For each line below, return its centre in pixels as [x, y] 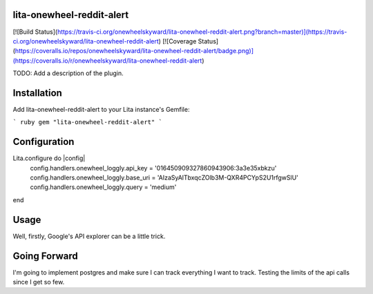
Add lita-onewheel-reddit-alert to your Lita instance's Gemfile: [101, 109]
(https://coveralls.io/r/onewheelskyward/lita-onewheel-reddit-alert [107, 60]
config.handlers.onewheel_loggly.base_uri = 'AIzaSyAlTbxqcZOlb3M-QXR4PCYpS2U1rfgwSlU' [164, 178]
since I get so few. [39, 282]
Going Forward [46, 256]
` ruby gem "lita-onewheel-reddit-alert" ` [87, 122]
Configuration [44, 142]
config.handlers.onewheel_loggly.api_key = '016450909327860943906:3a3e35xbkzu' [153, 168]
